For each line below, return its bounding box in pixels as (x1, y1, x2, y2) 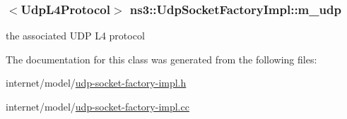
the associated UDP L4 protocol (6, 28, 145, 43)
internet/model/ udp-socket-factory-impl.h (6, 75, 187, 90)
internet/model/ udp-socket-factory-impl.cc (6, 99, 189, 113)
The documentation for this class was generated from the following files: (6, 51, 317, 66)
